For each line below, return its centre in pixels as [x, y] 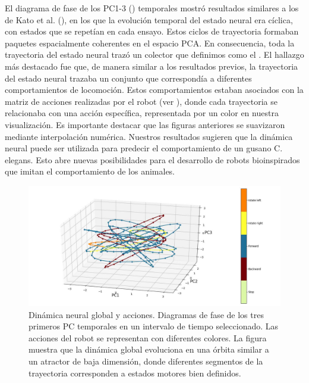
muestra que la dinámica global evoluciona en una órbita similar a [149, 349]
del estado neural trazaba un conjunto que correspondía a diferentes [128, 78]
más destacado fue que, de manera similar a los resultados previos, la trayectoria [152, 66]
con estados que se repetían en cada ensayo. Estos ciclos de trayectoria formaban [152, 31]
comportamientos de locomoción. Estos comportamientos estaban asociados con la [154, 90]
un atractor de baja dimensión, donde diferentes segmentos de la [146, 361]
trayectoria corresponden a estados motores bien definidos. [135, 373]
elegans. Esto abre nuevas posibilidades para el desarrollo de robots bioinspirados [152, 159]
